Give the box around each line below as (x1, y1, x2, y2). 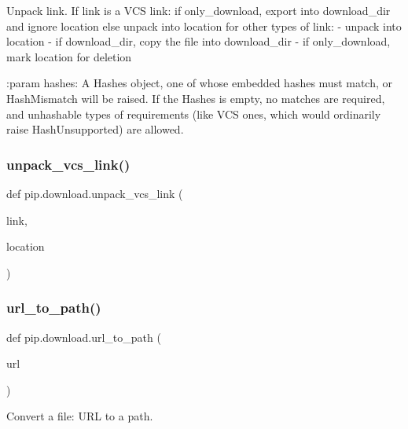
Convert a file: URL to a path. (6, 408, 153, 424)
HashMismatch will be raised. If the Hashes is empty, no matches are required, (6, 90, 385, 106)
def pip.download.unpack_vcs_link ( (6, 185, 183, 201)
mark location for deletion (6, 48, 132, 64)
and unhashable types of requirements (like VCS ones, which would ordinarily (6, 105, 381, 122)
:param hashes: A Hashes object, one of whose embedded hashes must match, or (6, 75, 393, 91)
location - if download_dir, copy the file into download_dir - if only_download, (6, 33, 391, 49)
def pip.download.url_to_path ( (6, 328, 161, 345)
